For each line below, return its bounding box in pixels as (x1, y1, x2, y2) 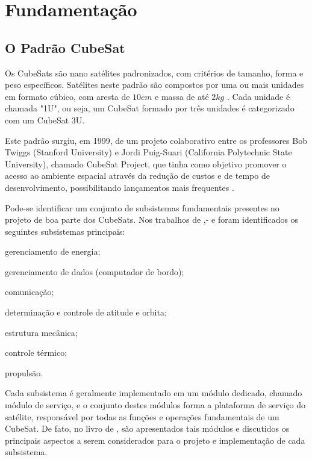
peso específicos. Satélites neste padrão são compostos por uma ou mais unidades (5, 78, 304, 91)
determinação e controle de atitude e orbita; (5, 306, 167, 319)
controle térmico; (5, 346, 67, 359)
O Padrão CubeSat (5, 38, 125, 57)
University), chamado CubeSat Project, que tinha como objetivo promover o (5, 157, 287, 170)
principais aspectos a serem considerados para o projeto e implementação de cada (5, 434, 305, 446)
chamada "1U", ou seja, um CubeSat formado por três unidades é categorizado (5, 102, 295, 114)
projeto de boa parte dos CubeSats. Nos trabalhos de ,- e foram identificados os (5, 213, 299, 226)
